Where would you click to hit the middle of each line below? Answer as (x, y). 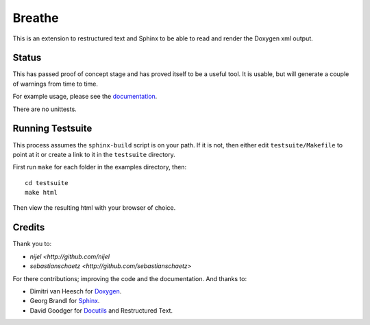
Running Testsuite (52, 129)
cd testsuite (47, 183)
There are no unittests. (45, 109)
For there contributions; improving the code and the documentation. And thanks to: (129, 278)
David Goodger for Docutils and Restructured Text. (101, 310)
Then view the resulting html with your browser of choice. (94, 208)
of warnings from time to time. (56, 84)
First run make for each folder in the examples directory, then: (100, 167)
